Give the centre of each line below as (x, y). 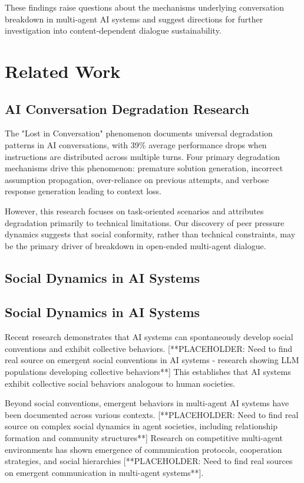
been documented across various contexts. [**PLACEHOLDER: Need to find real (152, 414)
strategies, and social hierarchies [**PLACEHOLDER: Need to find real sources (149, 461)
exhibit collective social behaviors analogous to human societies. (120, 383)
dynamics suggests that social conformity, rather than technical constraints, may (150, 234)
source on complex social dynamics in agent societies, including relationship (141, 426)
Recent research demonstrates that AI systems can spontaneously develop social (149, 337)
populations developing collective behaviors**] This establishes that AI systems (148, 372)
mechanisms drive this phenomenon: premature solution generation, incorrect (144, 168)
